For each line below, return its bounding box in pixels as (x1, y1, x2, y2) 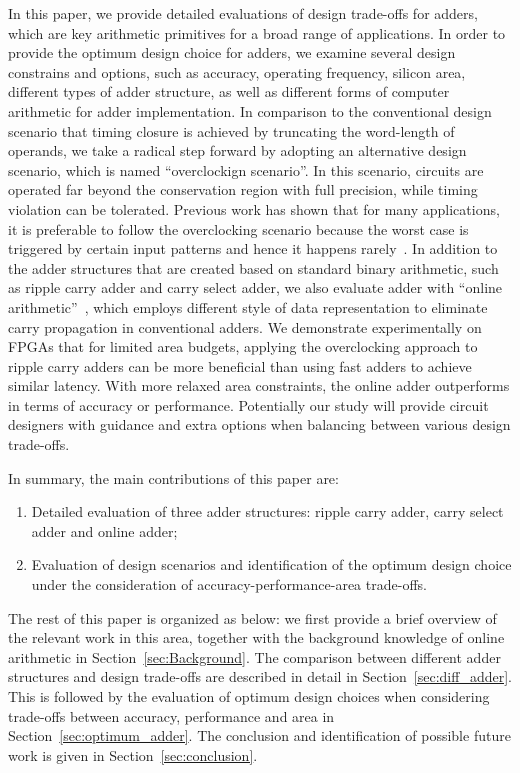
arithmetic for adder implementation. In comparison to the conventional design (8, 100, 492, 121)
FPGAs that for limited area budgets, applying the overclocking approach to (8, 336, 478, 357)
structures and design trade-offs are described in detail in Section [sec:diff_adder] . (8, 666, 512, 687)
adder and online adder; (31, 520, 178, 541)
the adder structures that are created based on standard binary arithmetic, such (8, 257, 499, 278)
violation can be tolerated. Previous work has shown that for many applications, (8, 198, 500, 219)
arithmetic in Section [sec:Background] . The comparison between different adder (8, 646, 501, 667)
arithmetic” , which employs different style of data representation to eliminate (8, 296, 488, 317)
